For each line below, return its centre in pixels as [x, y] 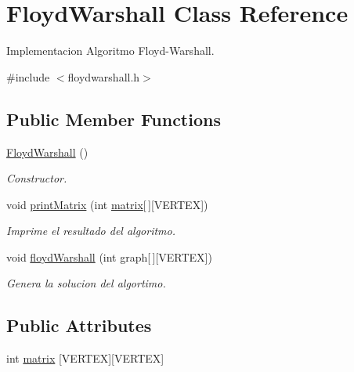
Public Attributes [79, 325]
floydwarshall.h [104, 76]
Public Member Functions [114, 119]
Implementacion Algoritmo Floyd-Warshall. [110, 51]
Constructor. [37, 178]
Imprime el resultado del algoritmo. [91, 231]
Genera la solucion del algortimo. [86, 283]
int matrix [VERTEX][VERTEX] [85, 358]
